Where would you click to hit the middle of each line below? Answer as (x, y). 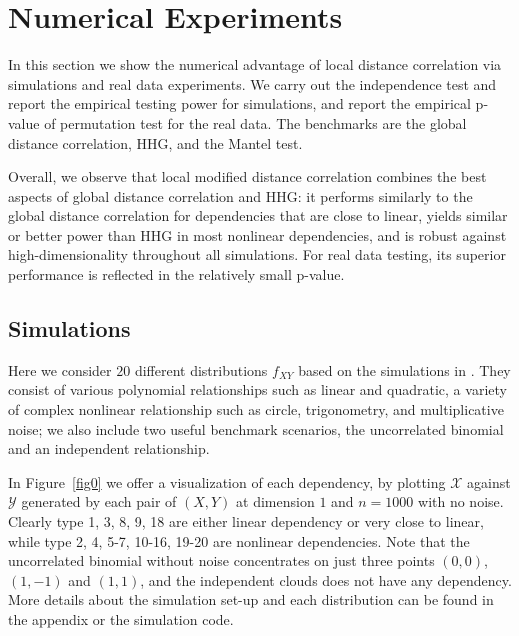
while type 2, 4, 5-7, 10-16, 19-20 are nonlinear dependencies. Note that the (239, 540)
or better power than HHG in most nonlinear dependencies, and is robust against (257, 234)
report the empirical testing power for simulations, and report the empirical (239, 103)
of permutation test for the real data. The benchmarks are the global (255, 122)
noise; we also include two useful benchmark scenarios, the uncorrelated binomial (256, 428)
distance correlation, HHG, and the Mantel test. (155, 142)
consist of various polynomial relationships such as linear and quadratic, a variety (257, 389)
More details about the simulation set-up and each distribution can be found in (251, 599)
